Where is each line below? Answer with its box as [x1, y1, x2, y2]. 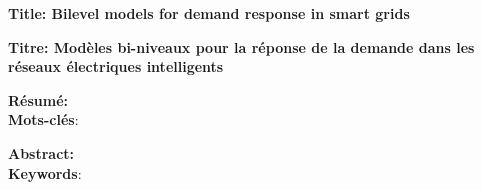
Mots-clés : [8, 109, 79, 130]
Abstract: [8, 142, 75, 163]
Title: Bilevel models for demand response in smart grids [8, 3, 410, 23]
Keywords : [8, 162, 82, 183]
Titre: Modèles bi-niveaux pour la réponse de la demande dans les [8, 36, 475, 57]
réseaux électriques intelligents [8, 56, 224, 77]
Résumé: [8, 89, 69, 110]
